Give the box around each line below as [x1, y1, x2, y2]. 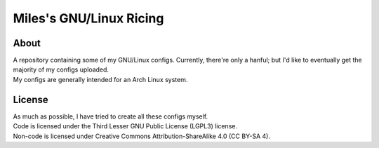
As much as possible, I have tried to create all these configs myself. [13, 112, 208, 121]
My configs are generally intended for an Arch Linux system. [13, 75, 188, 83]
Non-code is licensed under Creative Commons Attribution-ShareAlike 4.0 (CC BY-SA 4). [13, 132, 270, 140]
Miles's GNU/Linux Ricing [13, 11, 164, 26]
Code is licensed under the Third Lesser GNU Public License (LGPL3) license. [13, 122, 238, 130]
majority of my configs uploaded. [13, 65, 109, 74]
